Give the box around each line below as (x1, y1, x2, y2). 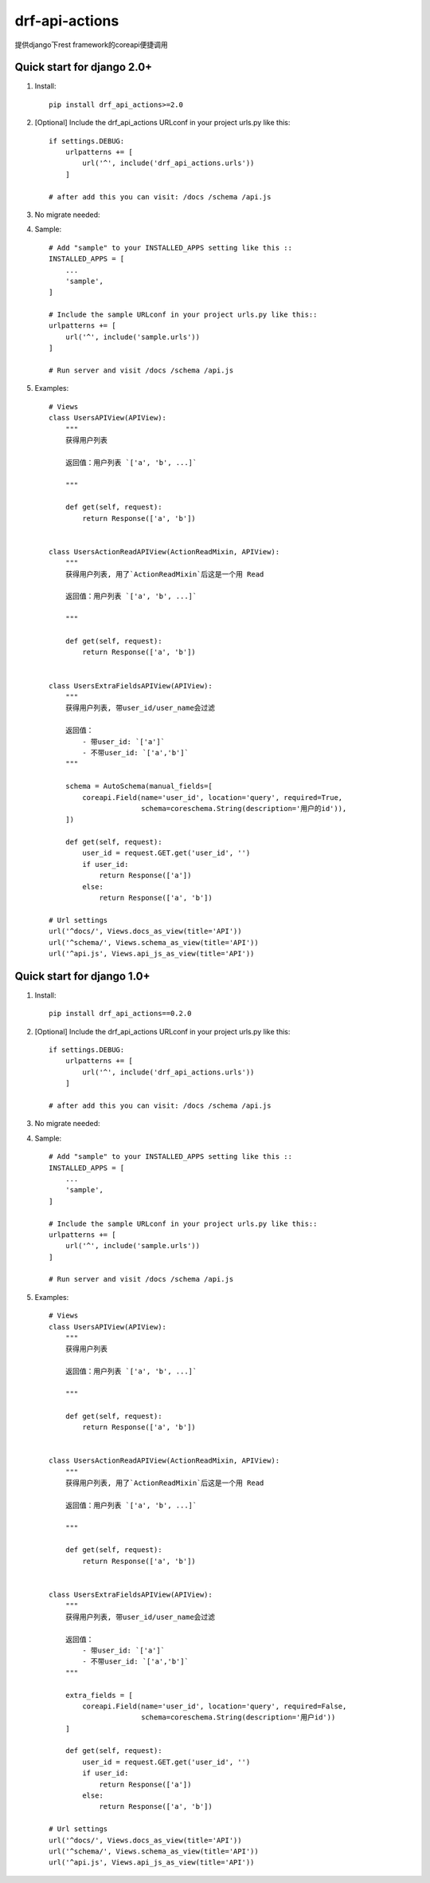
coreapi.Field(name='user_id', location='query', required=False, (82, 1701, 347, 1711)
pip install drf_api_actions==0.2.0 (49, 1009, 192, 1018)
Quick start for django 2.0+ (14, 61, 153, 74)
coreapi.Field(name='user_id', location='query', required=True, (82, 793, 343, 802)
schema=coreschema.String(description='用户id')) (140, 1713, 336, 1722)
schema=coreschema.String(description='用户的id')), (140, 804, 347, 813)
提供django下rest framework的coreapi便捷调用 (14, 40, 168, 49)
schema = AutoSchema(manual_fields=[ (64, 782, 213, 791)
